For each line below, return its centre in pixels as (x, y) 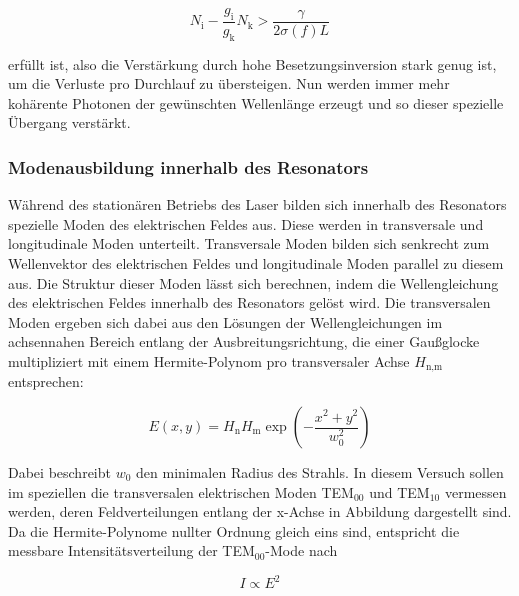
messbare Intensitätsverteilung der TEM (131, 550)
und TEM (399, 491)
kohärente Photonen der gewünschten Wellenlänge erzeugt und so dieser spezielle (256, 102)
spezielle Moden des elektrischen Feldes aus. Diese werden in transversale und (246, 223)
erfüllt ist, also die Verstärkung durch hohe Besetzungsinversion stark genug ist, (252, 63)
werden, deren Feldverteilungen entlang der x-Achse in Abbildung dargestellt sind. (260, 511)
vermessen (475, 491)
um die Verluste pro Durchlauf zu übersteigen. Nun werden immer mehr (229, 83)
